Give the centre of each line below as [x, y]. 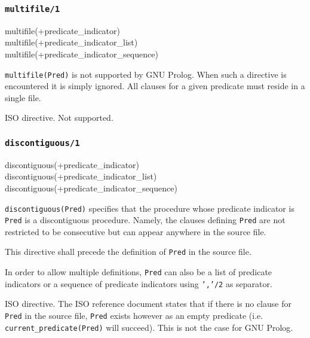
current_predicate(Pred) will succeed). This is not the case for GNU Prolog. [149, 327]
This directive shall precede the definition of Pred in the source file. [128, 252]
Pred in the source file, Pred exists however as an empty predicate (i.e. [134, 316]
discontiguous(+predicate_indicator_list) [81, 176]
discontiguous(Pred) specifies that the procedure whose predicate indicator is [150, 208]
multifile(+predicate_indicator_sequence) [82, 54]
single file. [23, 97]
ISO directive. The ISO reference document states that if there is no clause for [148, 304]
